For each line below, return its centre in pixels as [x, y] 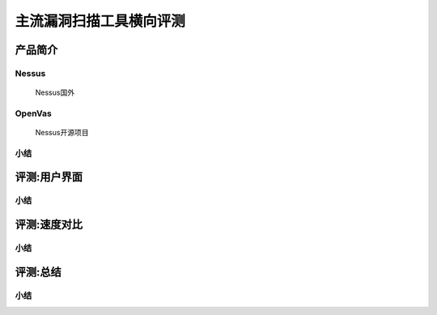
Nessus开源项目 [62, 133]
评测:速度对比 [49, 225]
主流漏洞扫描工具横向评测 [100, 21]
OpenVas [33, 113]
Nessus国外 [55, 92]
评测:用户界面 [49, 177]
